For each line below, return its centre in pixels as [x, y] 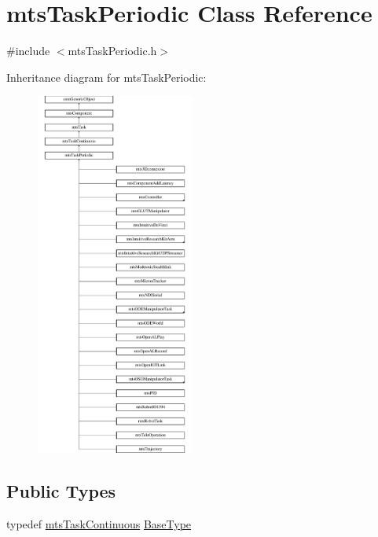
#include [28, 51]
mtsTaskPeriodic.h [112, 51]
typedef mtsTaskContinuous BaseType [99, 523]
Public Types [61, 490]
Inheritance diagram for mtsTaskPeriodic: [106, 77]
